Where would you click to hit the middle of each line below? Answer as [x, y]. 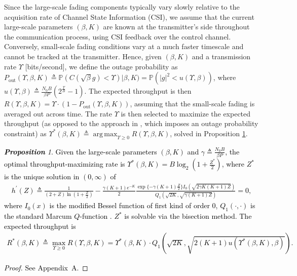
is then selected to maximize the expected [186, 113]
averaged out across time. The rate [58, 113]
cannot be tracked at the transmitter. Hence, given [83, 56]
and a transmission [221, 56]
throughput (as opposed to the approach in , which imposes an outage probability [131, 123]
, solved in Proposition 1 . [209, 133]
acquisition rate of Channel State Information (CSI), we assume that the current [129, 16]
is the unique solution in [42, 176]
